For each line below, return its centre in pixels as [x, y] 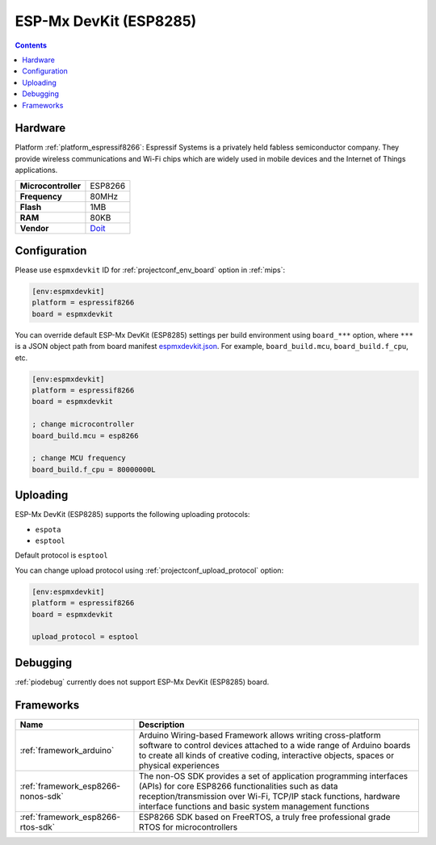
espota [48, 530]
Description [161, 725]
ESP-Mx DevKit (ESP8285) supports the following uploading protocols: [132, 515]
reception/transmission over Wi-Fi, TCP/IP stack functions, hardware [269, 796]
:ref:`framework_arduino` [67, 750]
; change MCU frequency [79, 458]
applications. [36, 170]
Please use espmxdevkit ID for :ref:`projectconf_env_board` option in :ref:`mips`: [150, 270]
